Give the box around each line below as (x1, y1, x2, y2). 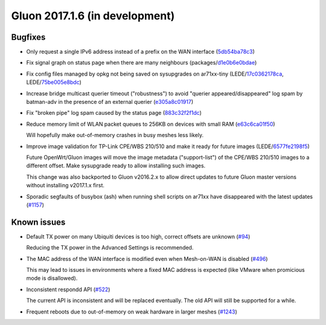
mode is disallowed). (26, 275, 78, 282)
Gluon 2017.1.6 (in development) (11, 9, 175, 22)
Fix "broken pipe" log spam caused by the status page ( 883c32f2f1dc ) (26, 109, 202, 117)
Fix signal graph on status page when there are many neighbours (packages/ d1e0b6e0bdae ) (26, 59, 257, 66)
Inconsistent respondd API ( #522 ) (26, 286, 110, 293)
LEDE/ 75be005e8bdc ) (26, 79, 81, 86)
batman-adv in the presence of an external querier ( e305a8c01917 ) (26, 98, 193, 106)
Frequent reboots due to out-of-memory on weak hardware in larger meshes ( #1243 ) (26, 308, 238, 315)
